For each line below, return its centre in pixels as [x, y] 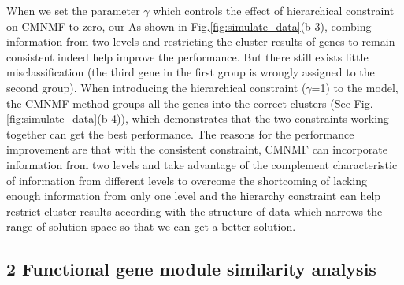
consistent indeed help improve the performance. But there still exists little [187, 56]
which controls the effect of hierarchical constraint [274, 10]
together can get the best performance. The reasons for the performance [180, 133]
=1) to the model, [355, 87]
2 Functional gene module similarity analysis [191, 269]
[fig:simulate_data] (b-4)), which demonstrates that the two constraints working [198, 118]
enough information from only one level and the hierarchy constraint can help [194, 196]
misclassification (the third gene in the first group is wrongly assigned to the [191, 72]
